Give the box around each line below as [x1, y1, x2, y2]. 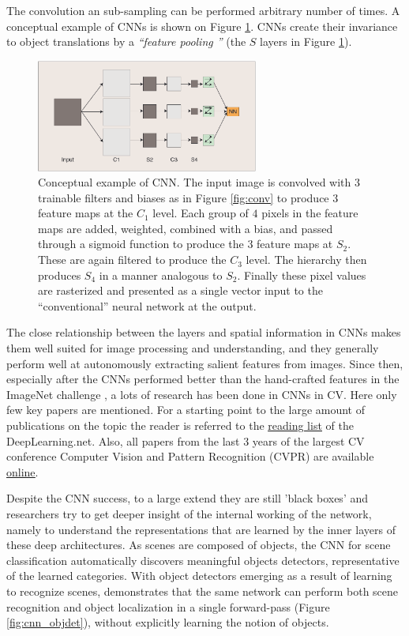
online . [6, 463, 39, 480]
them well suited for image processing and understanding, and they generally [6, 340, 379, 356]
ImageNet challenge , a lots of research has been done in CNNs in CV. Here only [6, 386, 397, 402]
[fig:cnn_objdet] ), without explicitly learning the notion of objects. [6, 614, 329, 630]
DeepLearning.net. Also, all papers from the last [6, 432, 240, 449]
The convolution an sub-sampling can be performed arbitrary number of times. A [6, 2, 400, 18]
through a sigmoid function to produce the [38, 235, 244, 252]
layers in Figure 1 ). [260, 33, 352, 50]
